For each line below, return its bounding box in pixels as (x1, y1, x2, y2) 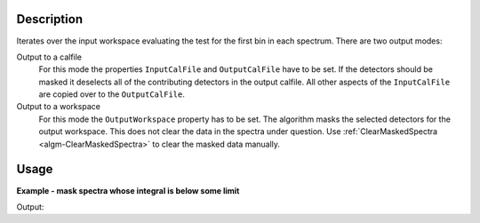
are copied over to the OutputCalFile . (38, 89, 186, 100)
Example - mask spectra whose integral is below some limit (16, 185, 240, 195)
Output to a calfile (16, 52, 83, 62)
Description (16, 12, 84, 27)
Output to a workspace (16, 101, 101, 112)
